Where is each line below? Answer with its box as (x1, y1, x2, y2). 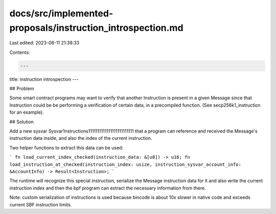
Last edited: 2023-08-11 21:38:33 (9, 40, 80, 46)
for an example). (9, 109, 44, 115)
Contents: (9, 49, 30, 55)
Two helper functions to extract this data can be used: (9, 144, 124, 151)
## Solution (9, 118, 34, 125)
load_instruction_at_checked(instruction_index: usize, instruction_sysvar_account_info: (9, 161, 241, 167)
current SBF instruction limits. (9, 201, 72, 207)
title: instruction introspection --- (9, 76, 79, 82)
